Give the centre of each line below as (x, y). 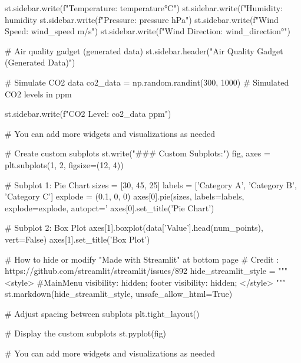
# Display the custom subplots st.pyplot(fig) (85, 333)
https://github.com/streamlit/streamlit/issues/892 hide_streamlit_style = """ (146, 271)
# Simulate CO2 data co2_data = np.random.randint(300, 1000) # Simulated (147, 82)
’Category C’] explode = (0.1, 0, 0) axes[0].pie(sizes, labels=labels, (125, 196)
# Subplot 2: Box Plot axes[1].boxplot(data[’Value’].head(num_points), (134, 228)
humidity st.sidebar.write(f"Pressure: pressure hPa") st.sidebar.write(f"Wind (142, 19)
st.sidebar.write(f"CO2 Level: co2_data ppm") (88, 114)
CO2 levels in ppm (38, 94)
